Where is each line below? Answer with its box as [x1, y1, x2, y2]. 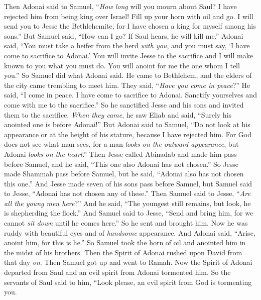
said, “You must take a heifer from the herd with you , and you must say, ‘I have [4, 40, 250, 51]
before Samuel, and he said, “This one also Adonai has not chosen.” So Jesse [4, 158, 239, 169]
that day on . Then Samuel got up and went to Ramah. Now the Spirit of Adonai [4, 257, 252, 267]
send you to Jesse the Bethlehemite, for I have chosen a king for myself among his [4, 21, 256, 31]
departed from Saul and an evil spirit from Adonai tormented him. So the [4, 267, 231, 277]
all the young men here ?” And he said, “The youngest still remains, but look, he [4, 197, 251, 208]
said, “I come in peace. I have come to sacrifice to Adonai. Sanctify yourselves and [4, 89, 257, 100]
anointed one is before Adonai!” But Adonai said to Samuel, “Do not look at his [4, 119, 250, 130]
